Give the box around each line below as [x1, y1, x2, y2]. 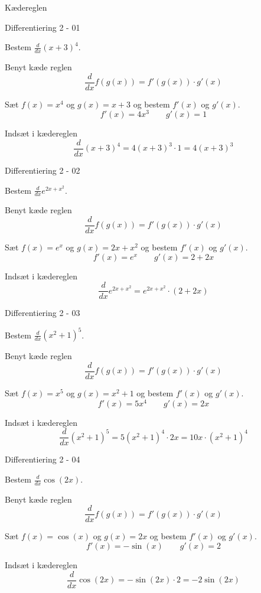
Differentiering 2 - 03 [5, 307, 80, 319]
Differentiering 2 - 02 [5, 164, 80, 176]
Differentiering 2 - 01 [5, 21, 80, 33]
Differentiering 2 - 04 [5, 453, 80, 465]
